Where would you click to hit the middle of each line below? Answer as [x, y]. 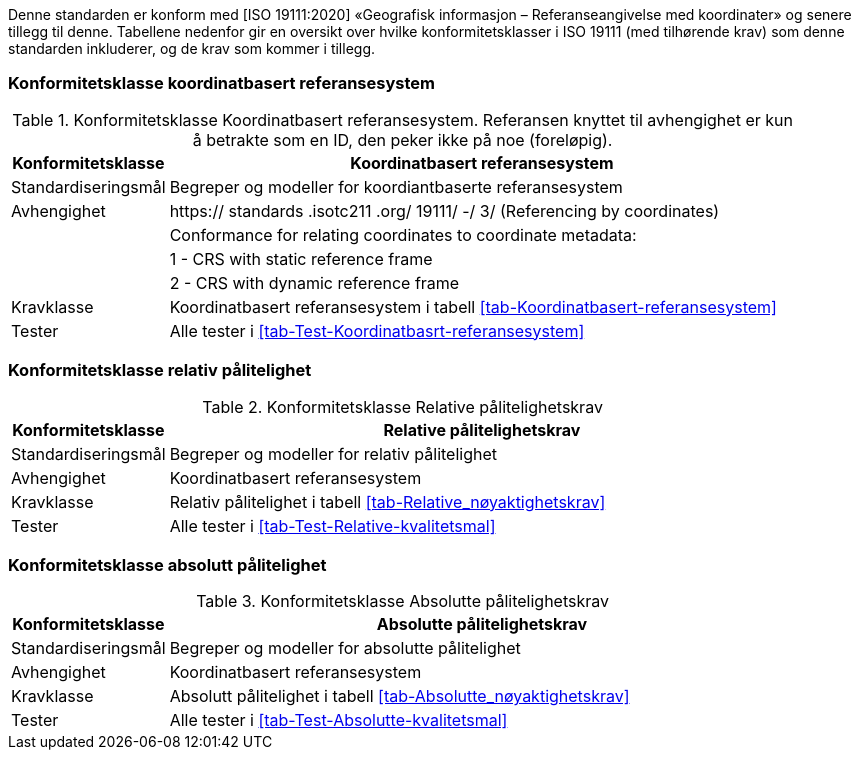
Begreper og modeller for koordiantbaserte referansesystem [396, 186]
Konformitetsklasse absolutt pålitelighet [167, 564]
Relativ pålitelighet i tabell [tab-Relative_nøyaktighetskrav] [387, 501]
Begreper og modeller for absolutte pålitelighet [345, 648]
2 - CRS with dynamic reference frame [314, 282]
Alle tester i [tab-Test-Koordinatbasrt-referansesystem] [377, 330]
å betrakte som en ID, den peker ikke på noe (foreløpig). [402, 139]
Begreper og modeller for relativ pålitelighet [333, 453]
